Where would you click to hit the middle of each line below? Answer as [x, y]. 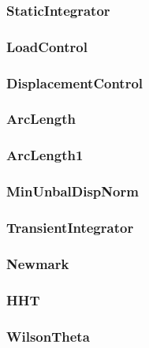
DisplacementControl [75, 82]
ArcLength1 [45, 155]
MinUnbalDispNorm [73, 191]
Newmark [38, 263]
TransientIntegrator [70, 227]
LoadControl [47, 46]
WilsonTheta [48, 336]
